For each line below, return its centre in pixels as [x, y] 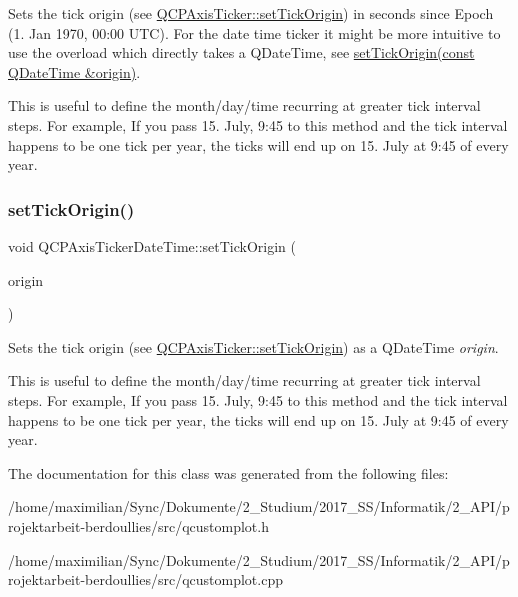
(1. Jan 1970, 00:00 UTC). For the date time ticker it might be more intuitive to [254, 32]
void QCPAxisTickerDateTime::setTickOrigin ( [152, 245]
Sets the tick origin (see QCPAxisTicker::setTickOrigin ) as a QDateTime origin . [253, 346]
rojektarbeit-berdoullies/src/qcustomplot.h [138, 525]
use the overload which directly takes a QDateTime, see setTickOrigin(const [241, 52]
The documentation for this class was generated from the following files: [228, 472]
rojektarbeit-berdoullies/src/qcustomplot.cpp [145, 579]
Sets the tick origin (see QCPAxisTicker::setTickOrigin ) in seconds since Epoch [251, 13]
